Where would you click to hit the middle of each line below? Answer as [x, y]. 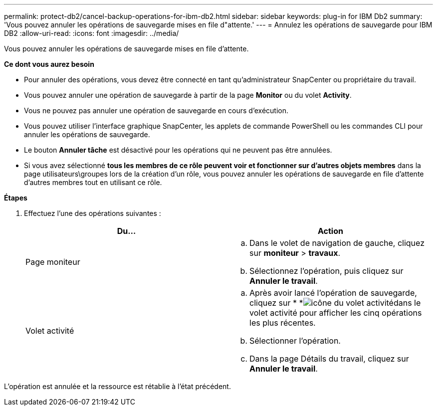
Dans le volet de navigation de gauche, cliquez [337, 243]
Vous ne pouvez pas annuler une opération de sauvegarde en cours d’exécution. [156, 110]
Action [330, 231]
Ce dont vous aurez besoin [49, 64]
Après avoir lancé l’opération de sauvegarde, [333, 293]
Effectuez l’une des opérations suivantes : [93, 213]
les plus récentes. [283, 323]
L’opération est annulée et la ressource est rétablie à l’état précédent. [117, 386]
